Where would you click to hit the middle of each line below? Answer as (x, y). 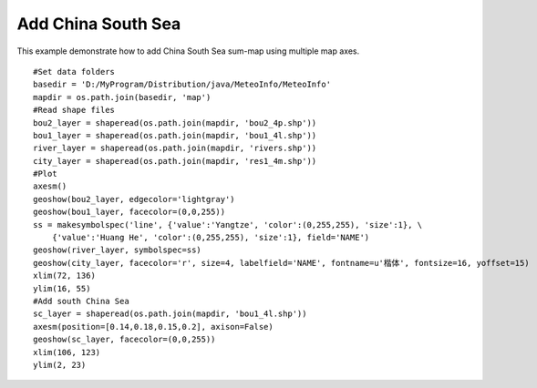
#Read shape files (74, 110)
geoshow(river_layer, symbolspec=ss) (118, 250)
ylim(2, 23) (60, 365)
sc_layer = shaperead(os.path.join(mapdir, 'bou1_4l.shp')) (170, 314)
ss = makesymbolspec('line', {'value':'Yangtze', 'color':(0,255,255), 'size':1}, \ (228, 225)
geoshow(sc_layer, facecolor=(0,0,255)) (124, 340)
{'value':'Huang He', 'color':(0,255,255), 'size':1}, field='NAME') (211, 238)
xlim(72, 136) (64, 276)
